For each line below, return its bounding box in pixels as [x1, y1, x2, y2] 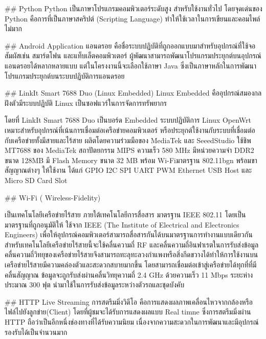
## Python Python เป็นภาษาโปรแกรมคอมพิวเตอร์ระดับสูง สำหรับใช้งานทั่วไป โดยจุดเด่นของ [5, 3, 262, 13]
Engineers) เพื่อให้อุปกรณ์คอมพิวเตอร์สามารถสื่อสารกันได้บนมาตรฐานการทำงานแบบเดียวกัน [5, 229, 253, 240]
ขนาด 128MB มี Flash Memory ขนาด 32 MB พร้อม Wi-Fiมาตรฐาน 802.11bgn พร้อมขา [5, 154, 257, 165]
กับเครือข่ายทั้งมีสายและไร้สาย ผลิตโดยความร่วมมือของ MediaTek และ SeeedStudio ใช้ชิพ [5, 134, 251, 145]
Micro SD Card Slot [5, 174, 68, 185]
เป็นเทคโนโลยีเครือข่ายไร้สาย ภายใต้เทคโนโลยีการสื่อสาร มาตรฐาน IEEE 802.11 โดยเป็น [5, 209, 246, 220]
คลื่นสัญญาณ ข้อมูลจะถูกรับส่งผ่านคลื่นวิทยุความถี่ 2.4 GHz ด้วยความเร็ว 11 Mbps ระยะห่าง [5, 269, 253, 280]
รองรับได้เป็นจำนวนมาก [5, 326, 68, 337]
